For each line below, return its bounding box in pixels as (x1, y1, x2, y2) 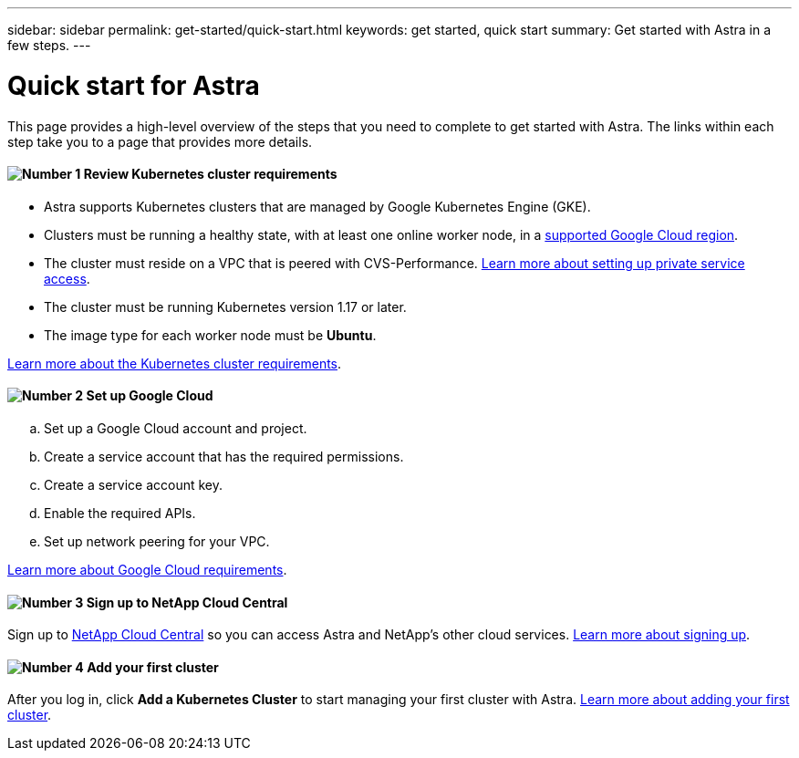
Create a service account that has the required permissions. (44, 448, 404, 464)
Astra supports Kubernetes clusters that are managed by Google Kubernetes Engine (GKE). (44, 198, 591, 214)
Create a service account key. (44, 476, 223, 493)
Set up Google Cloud (86, 388, 213, 404)
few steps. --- (7, 37, 91, 53)
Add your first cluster (87, 659, 219, 675)
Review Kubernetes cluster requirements (83, 166, 337, 182)
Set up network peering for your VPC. (44, 533, 270, 549)
